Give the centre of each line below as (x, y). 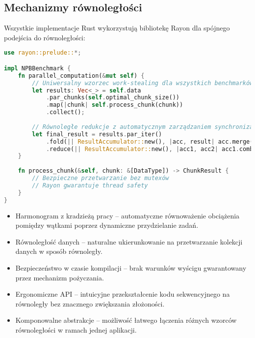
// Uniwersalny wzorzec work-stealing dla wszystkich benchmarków (143, 83)
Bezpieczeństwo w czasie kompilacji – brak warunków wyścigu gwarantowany (131, 267)
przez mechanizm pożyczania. (60, 277)
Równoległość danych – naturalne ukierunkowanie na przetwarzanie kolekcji (129, 241)
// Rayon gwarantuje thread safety (90, 185)
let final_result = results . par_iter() (97, 134)
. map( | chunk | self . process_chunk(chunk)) (115, 105)
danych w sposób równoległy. (59, 251)
